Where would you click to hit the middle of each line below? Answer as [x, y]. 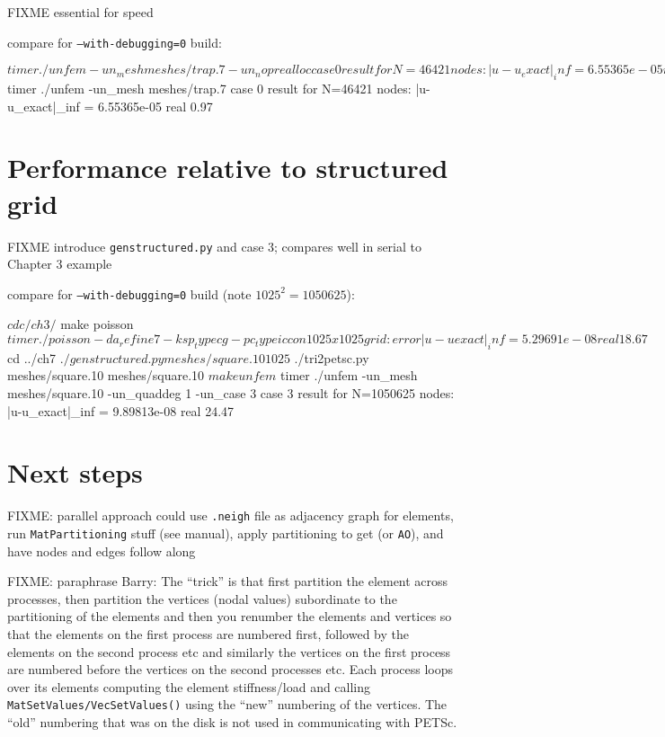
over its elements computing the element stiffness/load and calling [189, 686]
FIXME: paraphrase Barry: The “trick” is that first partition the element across [228, 581]
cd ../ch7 [32, 357]
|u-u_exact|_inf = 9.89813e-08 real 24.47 [121, 410]
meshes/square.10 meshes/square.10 [106, 375]
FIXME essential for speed [80, 12]
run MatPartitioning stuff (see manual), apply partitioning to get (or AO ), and [226, 533]
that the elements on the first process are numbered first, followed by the [208, 634]
